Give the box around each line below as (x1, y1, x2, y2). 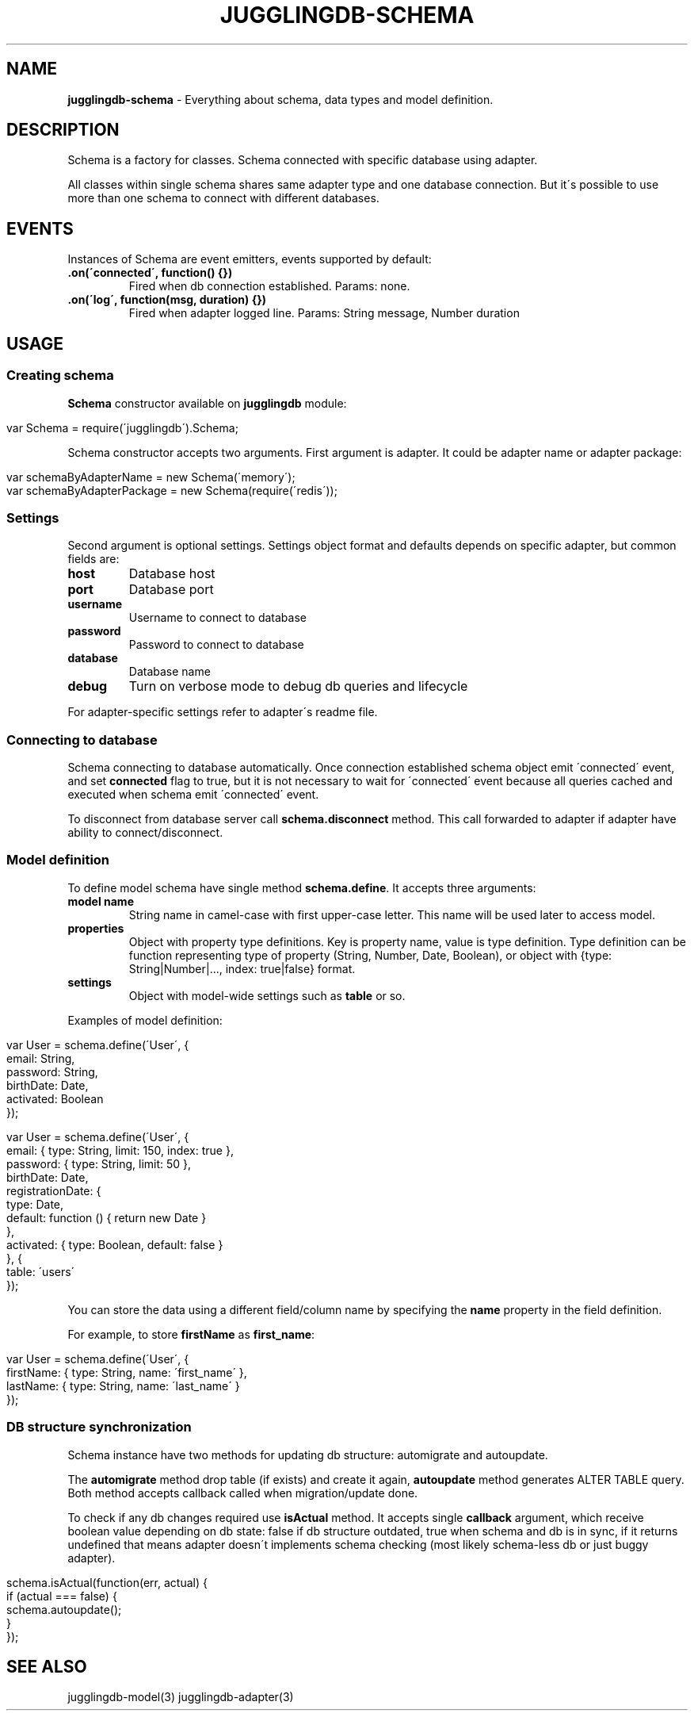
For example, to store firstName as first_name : (67, 1327, 315, 1341)
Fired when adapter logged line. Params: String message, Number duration (128, 306, 520, 320)
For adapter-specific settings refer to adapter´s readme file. (67, 705, 378, 719)
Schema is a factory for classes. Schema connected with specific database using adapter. (67, 153, 538, 167)
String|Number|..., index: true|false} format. (128, 961, 356, 975)
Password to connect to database (128, 638, 304, 652)
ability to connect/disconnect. (67, 826, 223, 839)
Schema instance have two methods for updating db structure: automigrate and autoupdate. (67, 1447, 548, 1462)
